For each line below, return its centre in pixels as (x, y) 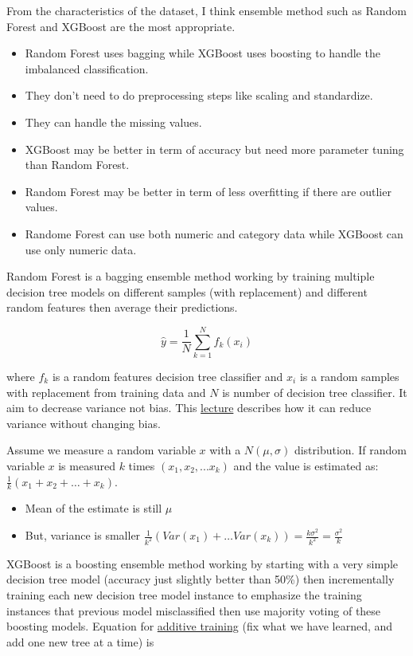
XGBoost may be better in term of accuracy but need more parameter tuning (214, 149)
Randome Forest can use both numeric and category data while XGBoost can (214, 233)
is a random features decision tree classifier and (168, 377)
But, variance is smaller (83, 535)
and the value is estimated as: (306, 465)
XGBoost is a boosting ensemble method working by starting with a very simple (203, 563)
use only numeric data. (81, 249)
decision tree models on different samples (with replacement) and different (187, 291)
